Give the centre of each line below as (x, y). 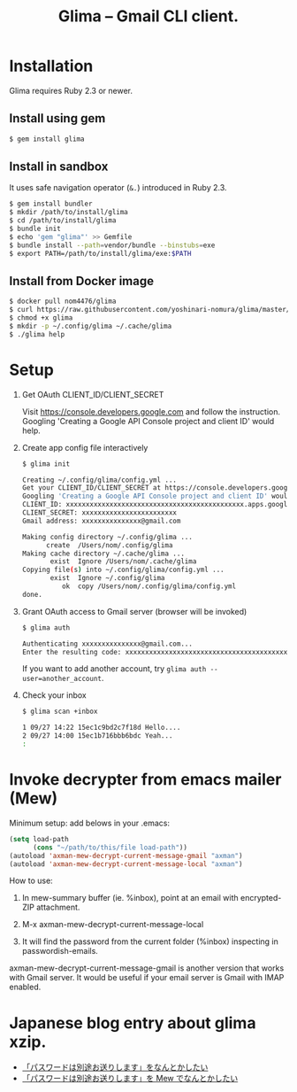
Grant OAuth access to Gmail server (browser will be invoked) (134, 611)
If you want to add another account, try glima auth (114, 669)
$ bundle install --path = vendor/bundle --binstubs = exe (112, 245)
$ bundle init (35, 229)
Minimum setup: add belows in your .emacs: (90, 823)
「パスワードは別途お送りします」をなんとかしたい (115, 1067)
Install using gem (57, 118)
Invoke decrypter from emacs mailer (145, 780)
